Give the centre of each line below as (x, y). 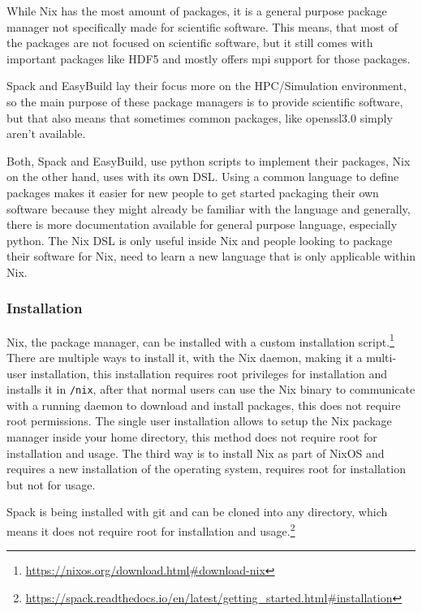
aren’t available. (46, 134)
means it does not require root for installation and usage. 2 (151, 529)
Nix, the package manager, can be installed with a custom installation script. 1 (200, 340)
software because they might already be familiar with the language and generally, (209, 208)
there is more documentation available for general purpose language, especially (202, 224)
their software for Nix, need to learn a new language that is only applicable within (211, 256)
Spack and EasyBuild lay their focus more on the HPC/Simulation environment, (207, 86)
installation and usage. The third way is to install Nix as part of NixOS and (196, 453)
